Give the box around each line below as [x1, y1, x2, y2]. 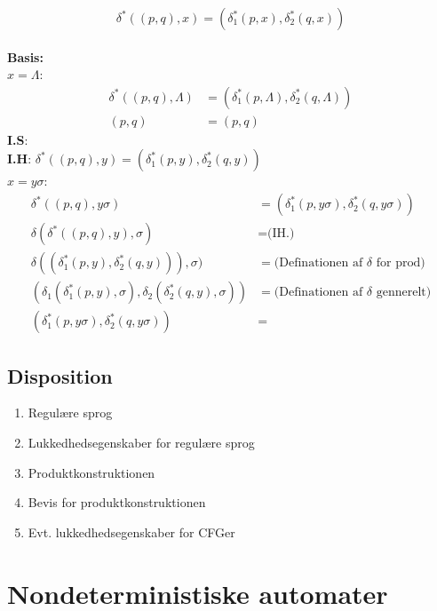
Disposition [7, 361, 113, 389]
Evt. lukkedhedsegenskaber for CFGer [28, 522, 235, 541]
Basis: [7, 47, 44, 66]
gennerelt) [376, 286, 432, 299]
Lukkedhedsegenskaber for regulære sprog [28, 432, 255, 451]
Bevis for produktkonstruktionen [28, 493, 206, 512]
